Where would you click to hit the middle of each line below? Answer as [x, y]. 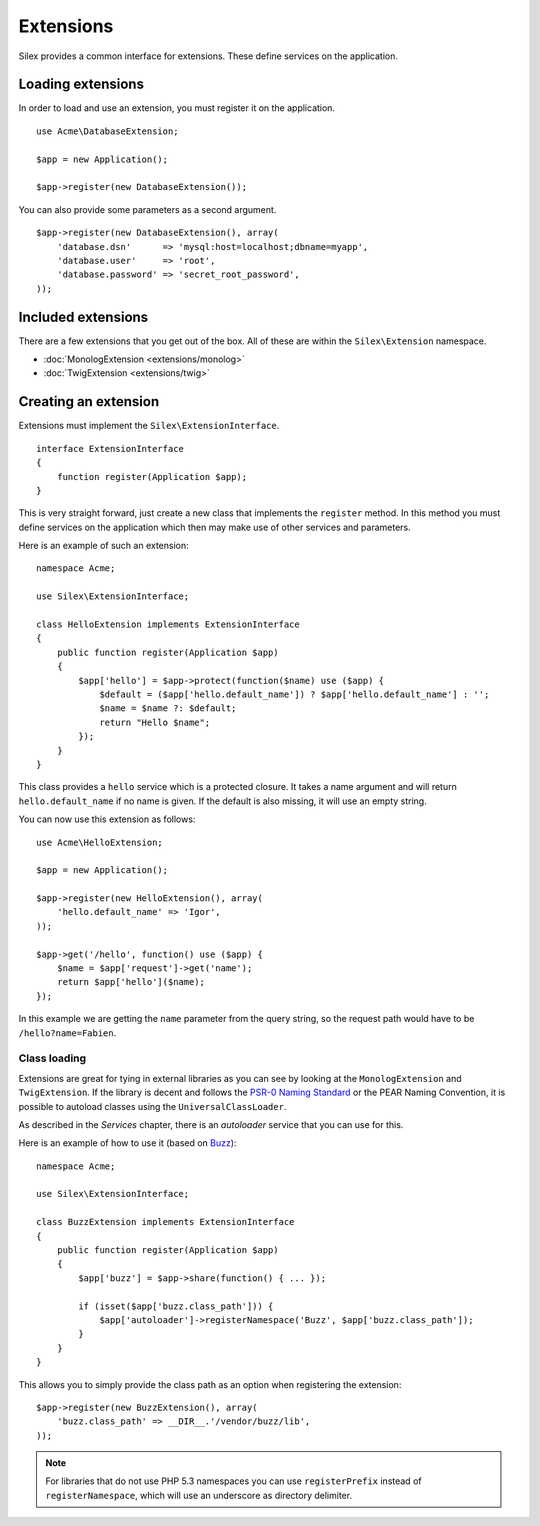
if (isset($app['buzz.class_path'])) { [176, 1306]
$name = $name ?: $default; [168, 708]
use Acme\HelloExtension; [100, 842]
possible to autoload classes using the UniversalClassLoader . [152, 1106]
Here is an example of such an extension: [103, 546]
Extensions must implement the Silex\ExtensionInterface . [149, 426]
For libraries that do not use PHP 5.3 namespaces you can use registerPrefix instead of [233, 1481]
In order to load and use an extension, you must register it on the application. [176, 108]
